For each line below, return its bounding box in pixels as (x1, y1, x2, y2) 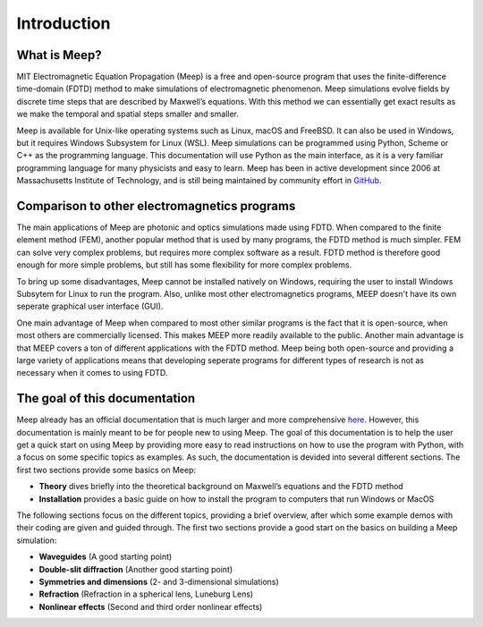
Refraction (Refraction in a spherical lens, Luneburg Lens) (38, 589, 254, 599)
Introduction (16, 13, 111, 33)
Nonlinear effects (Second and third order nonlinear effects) (38, 601, 263, 612)
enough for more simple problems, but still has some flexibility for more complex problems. (16, 259, 352, 270)
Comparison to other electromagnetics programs (16, 199, 296, 214)
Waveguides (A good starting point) (38, 551, 173, 563)
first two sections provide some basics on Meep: (16, 464, 197, 475)
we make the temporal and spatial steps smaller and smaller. (16, 108, 240, 120)
